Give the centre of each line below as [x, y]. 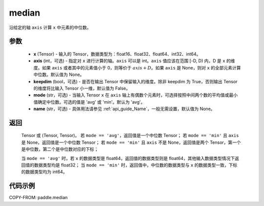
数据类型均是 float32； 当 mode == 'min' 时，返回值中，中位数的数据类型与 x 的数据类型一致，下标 [136, 165]
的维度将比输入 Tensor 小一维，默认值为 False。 [82, 88]
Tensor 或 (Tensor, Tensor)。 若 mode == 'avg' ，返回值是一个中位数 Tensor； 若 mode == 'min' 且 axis [130, 136]
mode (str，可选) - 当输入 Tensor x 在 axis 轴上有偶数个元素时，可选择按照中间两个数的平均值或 [131, 95]
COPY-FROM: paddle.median [38, 198]
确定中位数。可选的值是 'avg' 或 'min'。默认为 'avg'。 [91, 102]
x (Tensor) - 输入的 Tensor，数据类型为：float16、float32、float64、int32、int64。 [117, 54]
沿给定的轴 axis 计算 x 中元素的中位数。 [50, 27]
